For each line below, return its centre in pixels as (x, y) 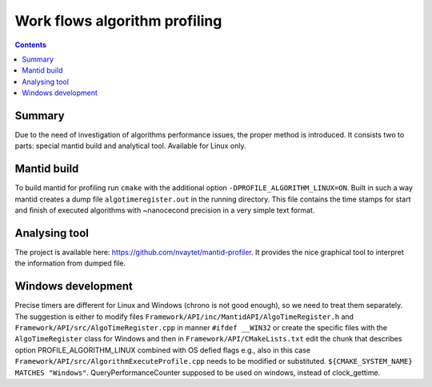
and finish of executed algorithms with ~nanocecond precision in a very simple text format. (165, 210)
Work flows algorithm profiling (118, 21)
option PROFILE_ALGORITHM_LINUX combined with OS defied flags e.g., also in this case (163, 350)
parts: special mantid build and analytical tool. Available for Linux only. (130, 146)
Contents (31, 45)
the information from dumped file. (70, 263)
